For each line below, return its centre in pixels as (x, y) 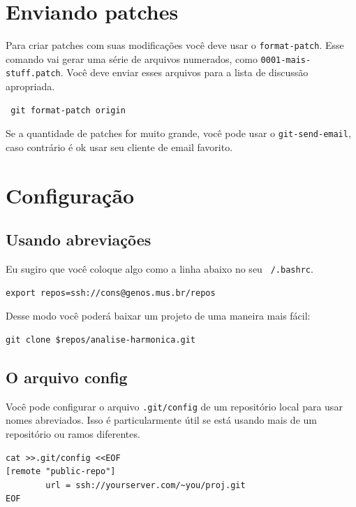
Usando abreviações (79, 240)
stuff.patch (33, 74)
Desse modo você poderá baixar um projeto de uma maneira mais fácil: (158, 316)
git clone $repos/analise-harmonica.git (101, 340)
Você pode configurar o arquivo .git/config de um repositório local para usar (174, 406)
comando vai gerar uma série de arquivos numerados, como (132, 58)
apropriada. (30, 86)
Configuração (70, 195)
